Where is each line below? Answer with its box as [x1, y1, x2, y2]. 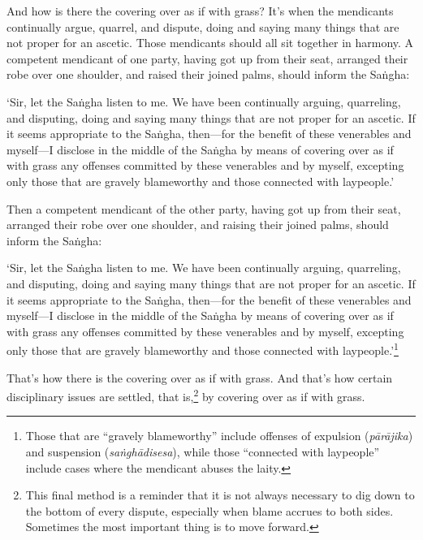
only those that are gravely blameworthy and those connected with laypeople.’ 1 [6, 339, 399, 358]
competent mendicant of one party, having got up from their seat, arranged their [6, 50, 408, 67]
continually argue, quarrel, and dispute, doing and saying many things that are [6, 18, 399, 35]
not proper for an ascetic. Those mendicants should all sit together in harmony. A [6, 34, 414, 51]
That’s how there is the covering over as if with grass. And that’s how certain [6, 369, 393, 386]
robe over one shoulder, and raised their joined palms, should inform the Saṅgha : [6, 66, 410, 83]
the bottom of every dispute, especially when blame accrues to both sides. [25, 502, 394, 519]
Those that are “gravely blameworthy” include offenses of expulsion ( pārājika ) [25, 427, 413, 444]
